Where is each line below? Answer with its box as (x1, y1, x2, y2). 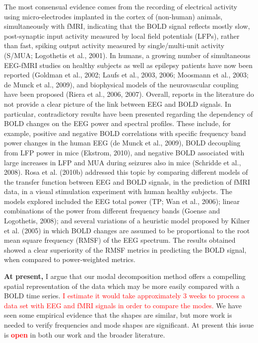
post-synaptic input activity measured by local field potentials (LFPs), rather (4, 30, 240, 41)
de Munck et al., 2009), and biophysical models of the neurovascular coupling (4, 79, 239, 89)
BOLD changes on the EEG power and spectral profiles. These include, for (4, 118, 231, 129)
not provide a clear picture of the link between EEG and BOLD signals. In (4, 98, 231, 109)
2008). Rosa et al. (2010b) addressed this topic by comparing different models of (4, 167, 248, 177)
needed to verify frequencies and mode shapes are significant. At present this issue (4, 320, 254, 330)
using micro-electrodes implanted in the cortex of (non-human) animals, (4, 11, 223, 21)
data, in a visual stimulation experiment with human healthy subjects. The (4, 186, 233, 197)
